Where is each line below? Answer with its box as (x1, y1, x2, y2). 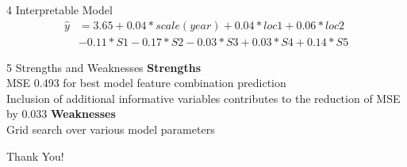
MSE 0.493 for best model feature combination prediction (6, 74, 286, 91)
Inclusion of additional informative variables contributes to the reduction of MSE (6, 89, 401, 106)
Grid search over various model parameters (6, 121, 215, 138)
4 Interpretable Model (6, 2, 113, 17)
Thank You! (6, 147, 64, 164)
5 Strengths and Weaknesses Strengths (6, 59, 202, 75)
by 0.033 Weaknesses (6, 105, 116, 122)
